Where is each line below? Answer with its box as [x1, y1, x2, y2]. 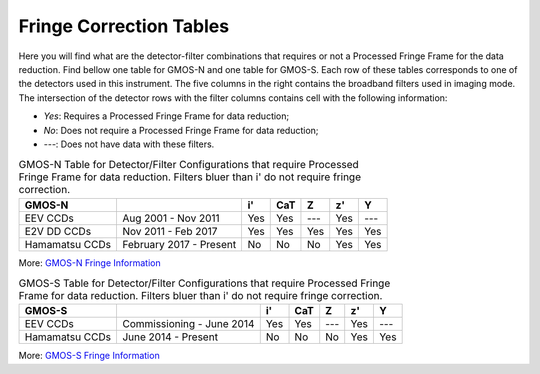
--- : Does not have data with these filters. [43, 138, 215, 150]
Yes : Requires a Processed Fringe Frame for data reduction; [43, 110, 290, 122]
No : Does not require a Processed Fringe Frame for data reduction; [43, 124, 319, 136]
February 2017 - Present [121, 237, 237, 251]
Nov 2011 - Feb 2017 [121, 224, 218, 238]
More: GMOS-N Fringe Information [18, 256, 161, 269]
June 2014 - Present [121, 330, 219, 344]
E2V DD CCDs [24, 224, 92, 238]
